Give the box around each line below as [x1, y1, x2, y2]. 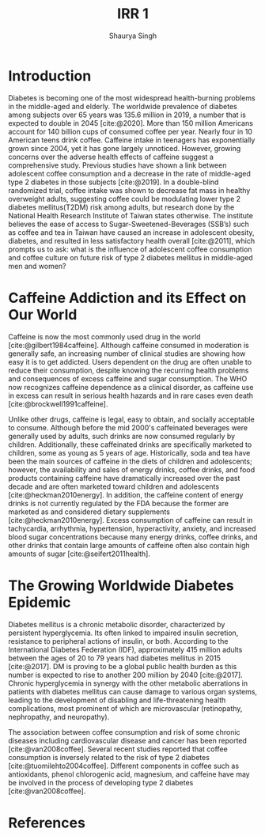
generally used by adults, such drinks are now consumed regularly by [8, 431, 236, 441]
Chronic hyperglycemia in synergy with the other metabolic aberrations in [8, 678, 248, 688]
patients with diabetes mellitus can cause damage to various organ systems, [8, 687, 258, 696]
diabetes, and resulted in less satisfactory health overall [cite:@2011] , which [8, 236, 256, 245]
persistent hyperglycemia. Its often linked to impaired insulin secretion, [8, 628, 239, 637]
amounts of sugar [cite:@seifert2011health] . [8, 549, 150, 558]
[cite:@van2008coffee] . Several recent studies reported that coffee [8, 744, 228, 754]
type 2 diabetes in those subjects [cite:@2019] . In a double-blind [8, 177, 219, 187]
